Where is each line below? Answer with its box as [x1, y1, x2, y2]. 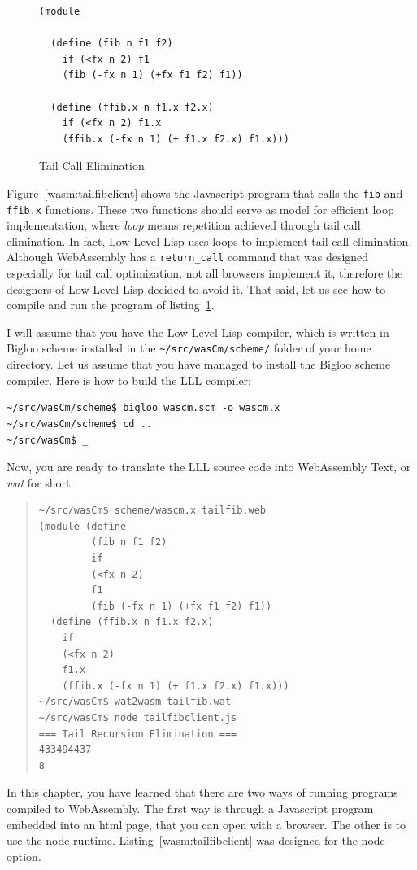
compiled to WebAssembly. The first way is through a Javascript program [7, 799, 374, 816]
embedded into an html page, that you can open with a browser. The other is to [7, 815, 406, 833]
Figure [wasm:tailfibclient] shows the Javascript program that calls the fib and [7, 184, 403, 201]
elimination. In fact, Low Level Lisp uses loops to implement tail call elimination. [7, 232, 412, 249]
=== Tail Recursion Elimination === [38, 728, 237, 740]
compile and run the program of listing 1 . [7, 296, 215, 313]
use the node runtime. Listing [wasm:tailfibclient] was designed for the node [7, 832, 385, 849]
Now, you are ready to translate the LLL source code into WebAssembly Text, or [7, 458, 411, 475]
